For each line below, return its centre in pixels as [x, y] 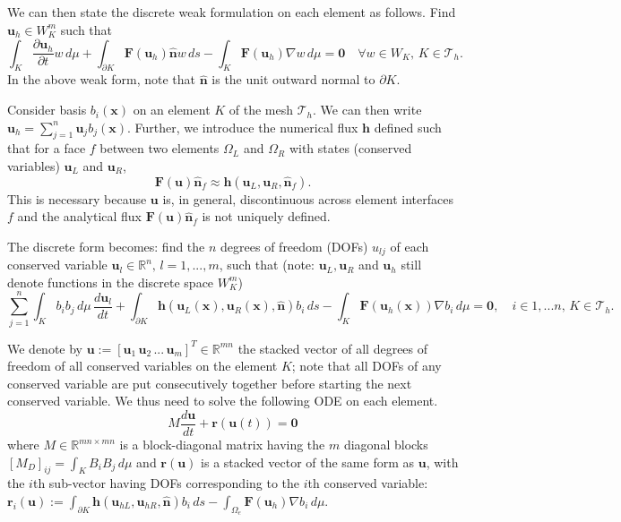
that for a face [47, 148]
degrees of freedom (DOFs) [294, 246]
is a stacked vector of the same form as [308, 462]
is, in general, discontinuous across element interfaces [308, 198]
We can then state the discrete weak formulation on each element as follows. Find [232, 12]
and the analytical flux [80, 216]
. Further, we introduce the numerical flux [242, 127]
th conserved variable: [368, 483]
